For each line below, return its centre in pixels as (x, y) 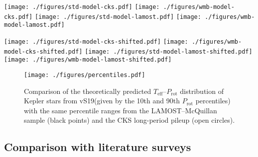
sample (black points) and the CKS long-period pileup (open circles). (129, 120)
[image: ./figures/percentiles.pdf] (85, 75)
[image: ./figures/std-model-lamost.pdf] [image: (118, 17)
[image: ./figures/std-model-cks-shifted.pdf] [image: (96, 41)
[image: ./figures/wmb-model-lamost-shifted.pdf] (88, 60)
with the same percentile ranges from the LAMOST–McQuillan (121, 110)
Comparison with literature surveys (98, 147)
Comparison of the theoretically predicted (88, 91)
